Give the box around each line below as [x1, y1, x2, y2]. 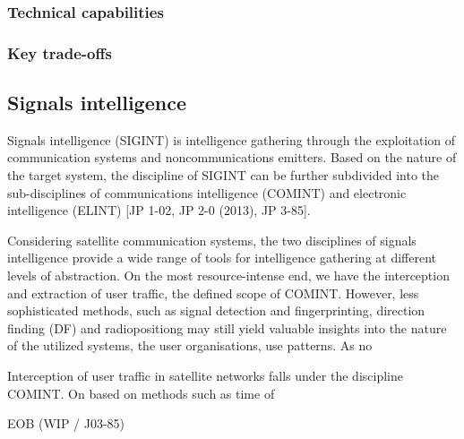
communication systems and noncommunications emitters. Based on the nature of [7, 148, 457, 167]
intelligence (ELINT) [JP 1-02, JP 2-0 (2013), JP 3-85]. [7, 201, 311, 219]
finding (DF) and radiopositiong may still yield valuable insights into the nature [7, 318, 447, 337]
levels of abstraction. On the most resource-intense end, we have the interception [7, 266, 450, 285]
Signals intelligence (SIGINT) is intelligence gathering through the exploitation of [7, 130, 456, 149]
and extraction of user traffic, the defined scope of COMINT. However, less [7, 283, 419, 302]
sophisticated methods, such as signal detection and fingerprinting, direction [7, 301, 425, 320]
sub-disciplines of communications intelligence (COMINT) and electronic [7, 183, 407, 202]
